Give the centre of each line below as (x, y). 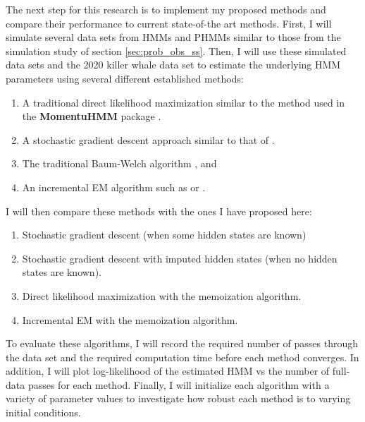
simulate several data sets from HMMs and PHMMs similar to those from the (173, 37)
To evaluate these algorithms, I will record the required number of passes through (182, 343)
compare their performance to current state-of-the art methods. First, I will (169, 23)
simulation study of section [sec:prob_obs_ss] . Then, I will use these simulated (176, 50)
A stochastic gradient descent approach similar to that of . (148, 139)
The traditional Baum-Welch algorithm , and (119, 163)
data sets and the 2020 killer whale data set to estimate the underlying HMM (173, 65)
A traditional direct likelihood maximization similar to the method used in (184, 102)
